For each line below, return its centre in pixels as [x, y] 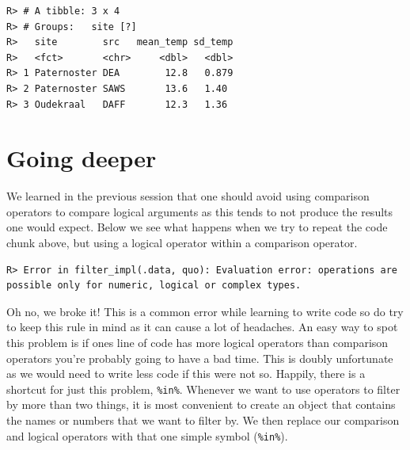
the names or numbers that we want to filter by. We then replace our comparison [203, 420]
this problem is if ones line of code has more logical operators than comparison [197, 343]
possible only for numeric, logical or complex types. [154, 286]
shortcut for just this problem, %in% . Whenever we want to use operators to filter [203, 389]
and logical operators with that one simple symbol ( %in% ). [147, 435]
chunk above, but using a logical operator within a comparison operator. [182, 243]
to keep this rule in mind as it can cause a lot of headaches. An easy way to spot [202, 327]
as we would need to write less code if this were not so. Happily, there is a [186, 374]
